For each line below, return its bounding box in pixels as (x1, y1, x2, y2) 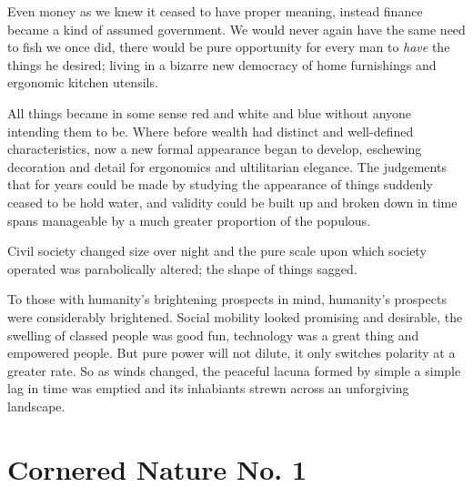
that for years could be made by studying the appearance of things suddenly (7, 175, 433, 194)
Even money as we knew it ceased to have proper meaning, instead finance (7, 2, 423, 20)
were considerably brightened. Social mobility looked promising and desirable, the (7, 307, 463, 326)
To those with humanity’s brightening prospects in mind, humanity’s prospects (7, 289, 447, 309)
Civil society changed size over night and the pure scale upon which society (7, 241, 427, 260)
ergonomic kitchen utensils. (7, 73, 158, 92)
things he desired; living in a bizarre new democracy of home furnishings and (7, 55, 437, 74)
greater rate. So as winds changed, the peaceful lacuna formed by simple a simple (7, 360, 461, 380)
